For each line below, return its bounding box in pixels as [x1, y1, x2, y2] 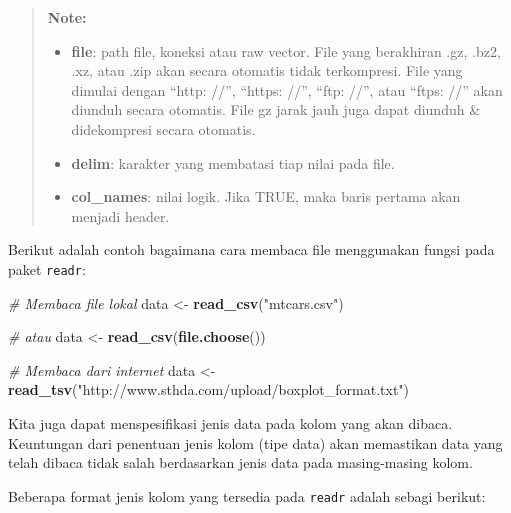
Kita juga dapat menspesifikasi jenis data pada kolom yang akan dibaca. [8, 412, 453, 433]
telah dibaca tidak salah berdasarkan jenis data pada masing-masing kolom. [8, 452, 473, 473]
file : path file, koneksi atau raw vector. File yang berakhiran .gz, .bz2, [71, 40, 501, 61]
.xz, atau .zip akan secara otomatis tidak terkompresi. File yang [71, 60, 463, 81]
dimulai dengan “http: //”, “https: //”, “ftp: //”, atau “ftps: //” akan [71, 79, 503, 100]
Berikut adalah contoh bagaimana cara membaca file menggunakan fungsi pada [8, 239, 495, 260]
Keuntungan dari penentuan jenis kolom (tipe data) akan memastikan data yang [8, 432, 503, 453]
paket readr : [8, 258, 86, 279]
